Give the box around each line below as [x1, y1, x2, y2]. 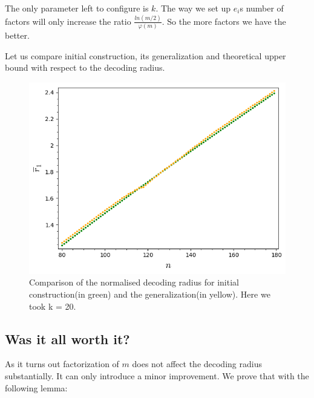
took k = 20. [29, 299, 76, 312]
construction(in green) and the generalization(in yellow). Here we [29, 288, 270, 300]
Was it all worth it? [5, 329, 130, 348]
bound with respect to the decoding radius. [5, 61, 165, 74]
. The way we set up [155, 2, 231, 14]
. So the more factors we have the [162, 15, 286, 27]
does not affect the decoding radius [132, 357, 262, 370]
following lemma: [5, 381, 68, 394]
